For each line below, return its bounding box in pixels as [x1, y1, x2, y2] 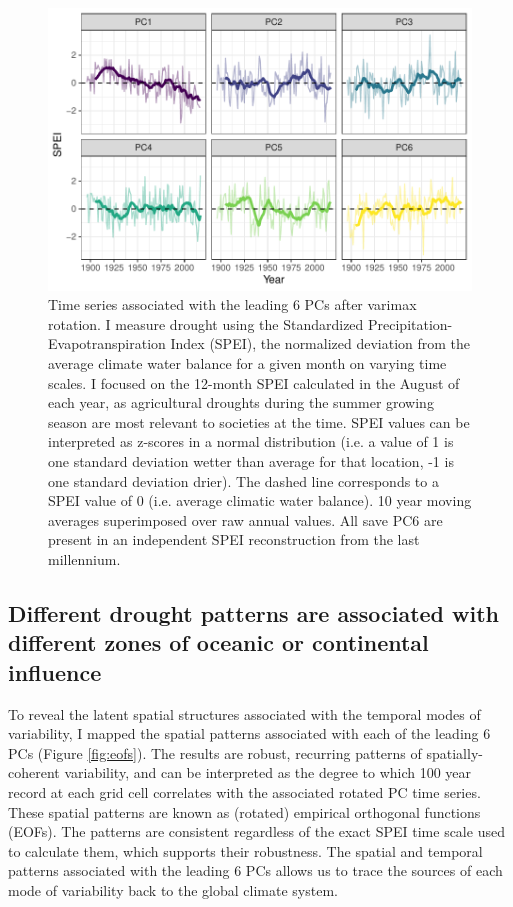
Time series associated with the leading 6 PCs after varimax [48, 294, 417, 315]
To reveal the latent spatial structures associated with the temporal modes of [8, 703, 481, 724]
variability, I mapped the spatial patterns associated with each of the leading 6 [8, 723, 491, 744]
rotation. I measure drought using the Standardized [48, 313, 364, 334]
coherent [8, 762, 60, 783]
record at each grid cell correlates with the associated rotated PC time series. [8, 781, 481, 802]
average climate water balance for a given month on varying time [48, 353, 447, 374]
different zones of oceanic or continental [8, 627, 429, 658]
